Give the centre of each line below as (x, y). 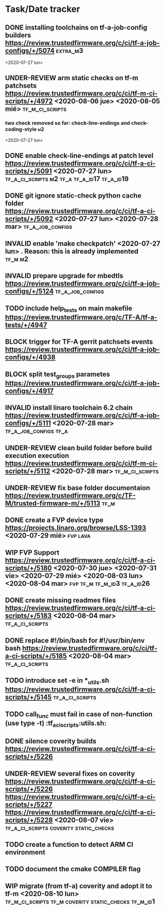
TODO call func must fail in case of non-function (79, 715)
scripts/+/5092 (29, 219)
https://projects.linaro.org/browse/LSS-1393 (76, 528)
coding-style (21, 129)
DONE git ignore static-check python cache (73, 196)
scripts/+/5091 (29, 171)
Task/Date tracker (43, 9)
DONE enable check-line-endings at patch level (79, 156)
